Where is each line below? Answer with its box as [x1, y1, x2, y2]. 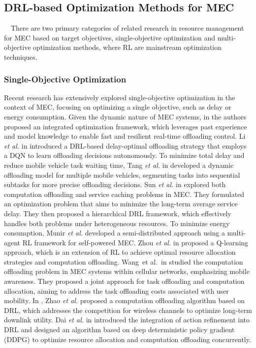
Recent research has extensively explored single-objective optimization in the [4, 92, 235, 102]
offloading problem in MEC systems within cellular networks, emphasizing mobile [4, 266, 250, 276]
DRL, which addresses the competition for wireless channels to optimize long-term [4, 305, 252, 315]
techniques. [4, 51, 37, 62]
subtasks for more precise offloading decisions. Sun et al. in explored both [4, 179, 226, 190]
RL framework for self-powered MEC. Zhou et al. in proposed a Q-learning [22, 237, 249, 247]
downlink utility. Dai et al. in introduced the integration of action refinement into [4, 314, 250, 325]
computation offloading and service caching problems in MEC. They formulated [4, 189, 245, 199]
